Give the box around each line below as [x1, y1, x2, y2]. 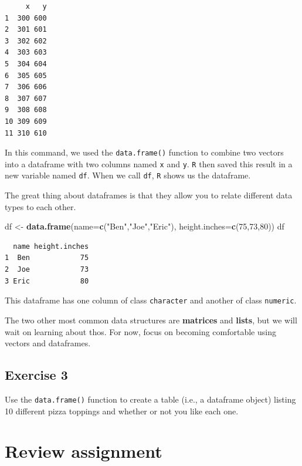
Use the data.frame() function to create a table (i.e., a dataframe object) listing [5, 393, 296, 405]
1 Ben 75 [5, 254, 89, 262]
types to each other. [5, 200, 76, 212]
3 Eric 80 [5, 276, 89, 285]
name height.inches [13, 242, 89, 251]
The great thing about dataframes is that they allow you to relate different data [5, 189, 293, 201]
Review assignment [5, 439, 162, 463]
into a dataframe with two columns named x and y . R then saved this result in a [5, 157, 293, 170]
